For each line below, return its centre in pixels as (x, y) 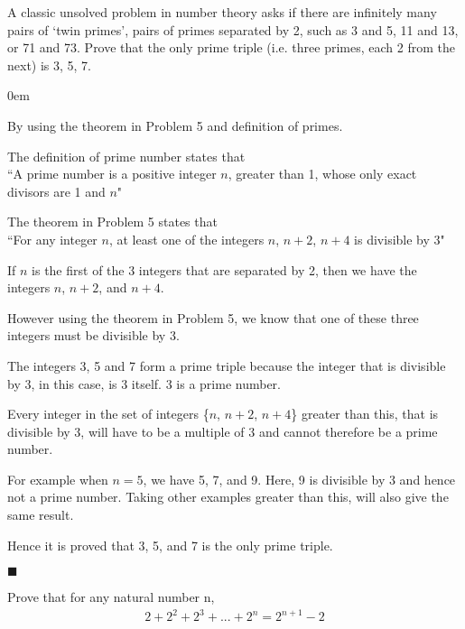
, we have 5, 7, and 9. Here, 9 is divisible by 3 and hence (299, 479)
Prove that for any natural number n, (111, 597)
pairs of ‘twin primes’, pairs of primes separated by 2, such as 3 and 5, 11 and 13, (233, 29)
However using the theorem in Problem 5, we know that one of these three (213, 317)
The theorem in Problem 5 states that (112, 222)
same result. (41, 515)
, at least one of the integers (186, 239)
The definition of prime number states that (126, 156)
